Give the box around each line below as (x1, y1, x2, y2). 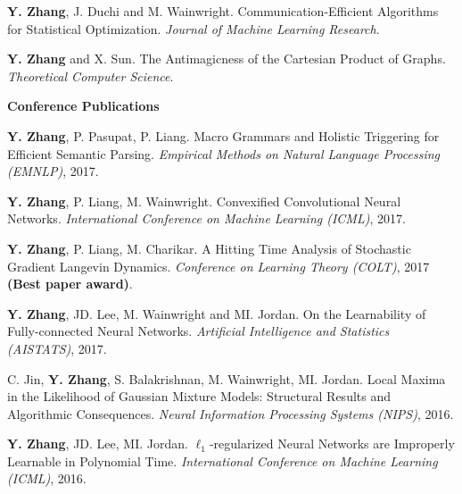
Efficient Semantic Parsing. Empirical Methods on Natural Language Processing (7, 144, 441, 163)
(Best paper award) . (7, 274, 133, 293)
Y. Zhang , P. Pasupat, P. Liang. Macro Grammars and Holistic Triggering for (7, 126, 440, 145)
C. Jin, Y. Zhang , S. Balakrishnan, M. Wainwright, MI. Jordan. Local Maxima (7, 369, 446, 388)
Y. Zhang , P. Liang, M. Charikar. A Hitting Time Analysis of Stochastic (7, 239, 411, 257)
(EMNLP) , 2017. (7, 162, 99, 180)
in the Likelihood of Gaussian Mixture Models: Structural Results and (7, 387, 391, 406)
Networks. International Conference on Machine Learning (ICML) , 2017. (7, 209, 406, 228)
